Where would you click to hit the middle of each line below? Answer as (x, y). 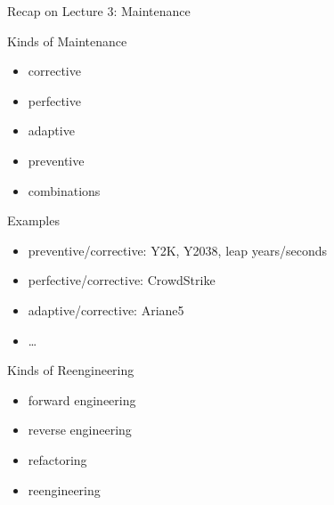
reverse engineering (80, 430)
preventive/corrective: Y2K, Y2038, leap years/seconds (177, 250)
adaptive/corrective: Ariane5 (106, 310)
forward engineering (82, 399)
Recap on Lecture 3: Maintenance (99, 11)
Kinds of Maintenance (67, 41)
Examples (33, 220)
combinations (64, 190)
